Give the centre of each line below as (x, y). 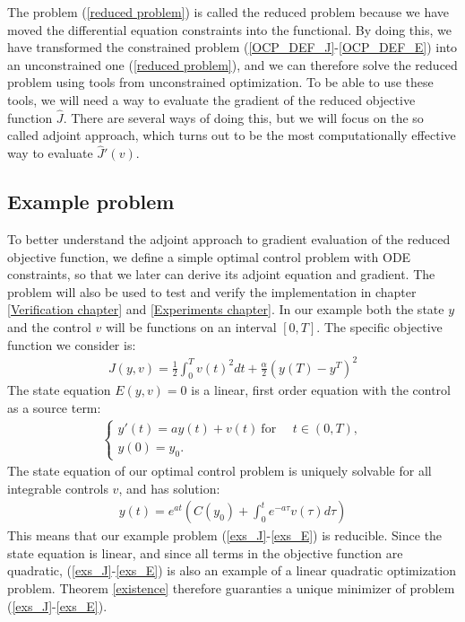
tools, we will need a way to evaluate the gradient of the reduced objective (211, 99)
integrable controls (58, 488)
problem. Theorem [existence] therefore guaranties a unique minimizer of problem (231, 588)
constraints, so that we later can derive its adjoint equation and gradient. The (221, 274)
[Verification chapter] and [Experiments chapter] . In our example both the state (226, 309)
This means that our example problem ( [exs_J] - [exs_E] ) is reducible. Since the (225, 535)
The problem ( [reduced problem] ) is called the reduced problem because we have (228, 12)
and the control (49, 326)
